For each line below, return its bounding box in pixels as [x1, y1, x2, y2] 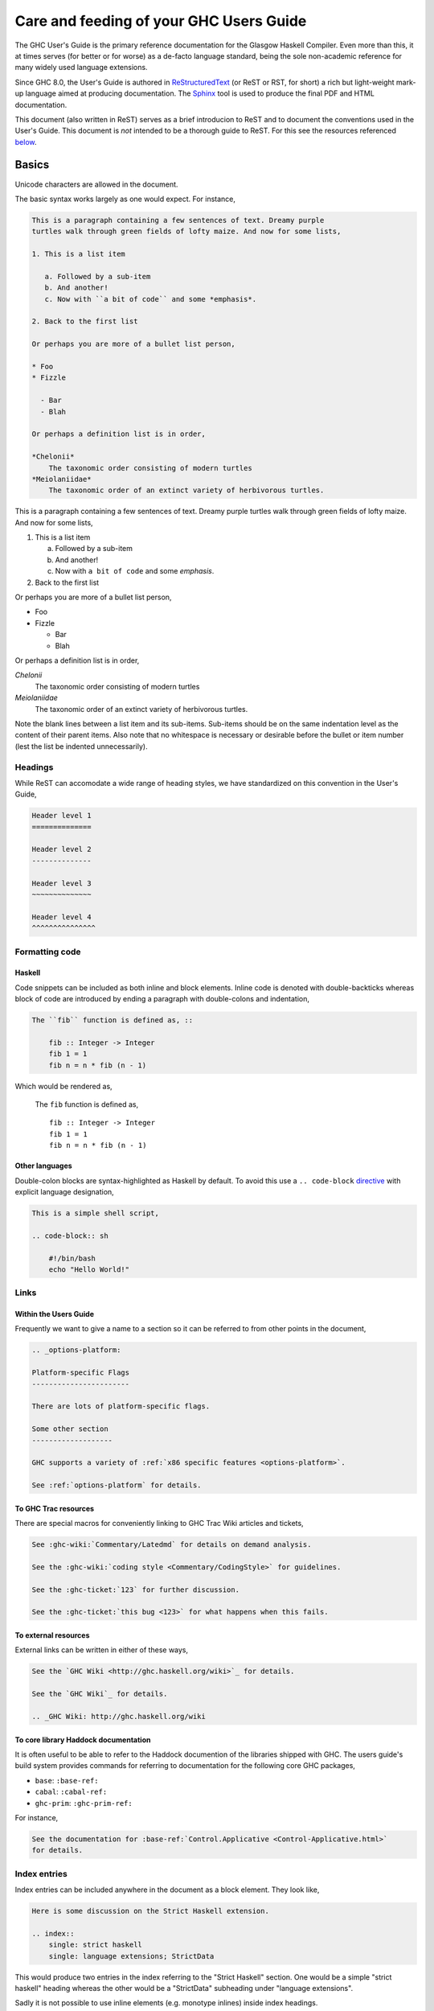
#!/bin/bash [48, 1253, 96, 1263]
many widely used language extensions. [14, 63, 148, 72]
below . [14, 137, 37, 146]
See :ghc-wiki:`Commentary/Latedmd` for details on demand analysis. [31, 1540, 312, 1549]
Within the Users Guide [14, 1310, 95, 1319]
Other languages [14, 1161, 72, 1170]
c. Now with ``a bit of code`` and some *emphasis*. [44, 294, 257, 303]
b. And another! [44, 283, 108, 293]
